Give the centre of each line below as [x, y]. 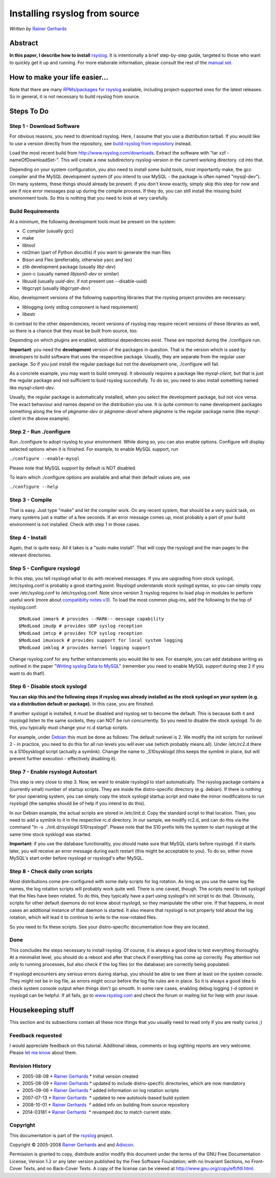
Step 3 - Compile [31, 500]
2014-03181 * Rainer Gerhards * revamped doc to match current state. [97, 1112]
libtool [29, 245]
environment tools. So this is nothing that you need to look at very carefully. [89, 198]
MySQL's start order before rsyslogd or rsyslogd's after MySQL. [77, 858]
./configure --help [34, 487]
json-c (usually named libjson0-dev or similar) [71, 274]
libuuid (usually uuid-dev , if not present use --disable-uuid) [85, 281]
